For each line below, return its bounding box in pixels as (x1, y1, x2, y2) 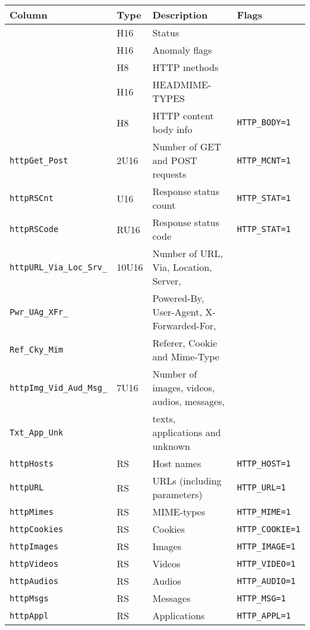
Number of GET (152, 140, 221, 153)
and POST (152, 153, 197, 167)
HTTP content (152, 109, 214, 122)
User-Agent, (152, 305, 202, 319)
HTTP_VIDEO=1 (237, 558, 296, 569)
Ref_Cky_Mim (10, 345, 64, 354)
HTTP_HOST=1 (237, 458, 291, 468)
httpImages (10, 541, 58, 551)
